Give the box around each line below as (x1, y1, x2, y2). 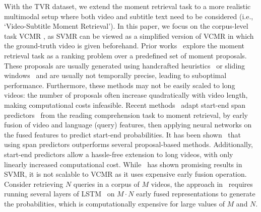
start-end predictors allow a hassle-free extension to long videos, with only (4, 149, 233, 159)
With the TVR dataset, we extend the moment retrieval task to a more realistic (4, 1, 251, 11)
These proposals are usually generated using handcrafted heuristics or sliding (4, 60, 245, 70)
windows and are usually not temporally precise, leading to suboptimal (4, 70, 227, 81)
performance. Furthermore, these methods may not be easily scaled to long (4, 80, 235, 90)
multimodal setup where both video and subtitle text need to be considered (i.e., (4, 11, 253, 21)
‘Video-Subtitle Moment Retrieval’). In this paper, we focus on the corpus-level (4, 21, 248, 31)
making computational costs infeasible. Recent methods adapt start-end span (4, 99, 246, 110)
